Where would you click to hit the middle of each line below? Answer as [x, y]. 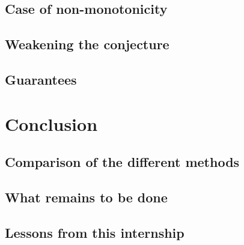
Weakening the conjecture [87, 44]
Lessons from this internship [95, 232]
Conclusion [51, 123]
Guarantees [41, 79]
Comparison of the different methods [122, 162]
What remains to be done [86, 197]
